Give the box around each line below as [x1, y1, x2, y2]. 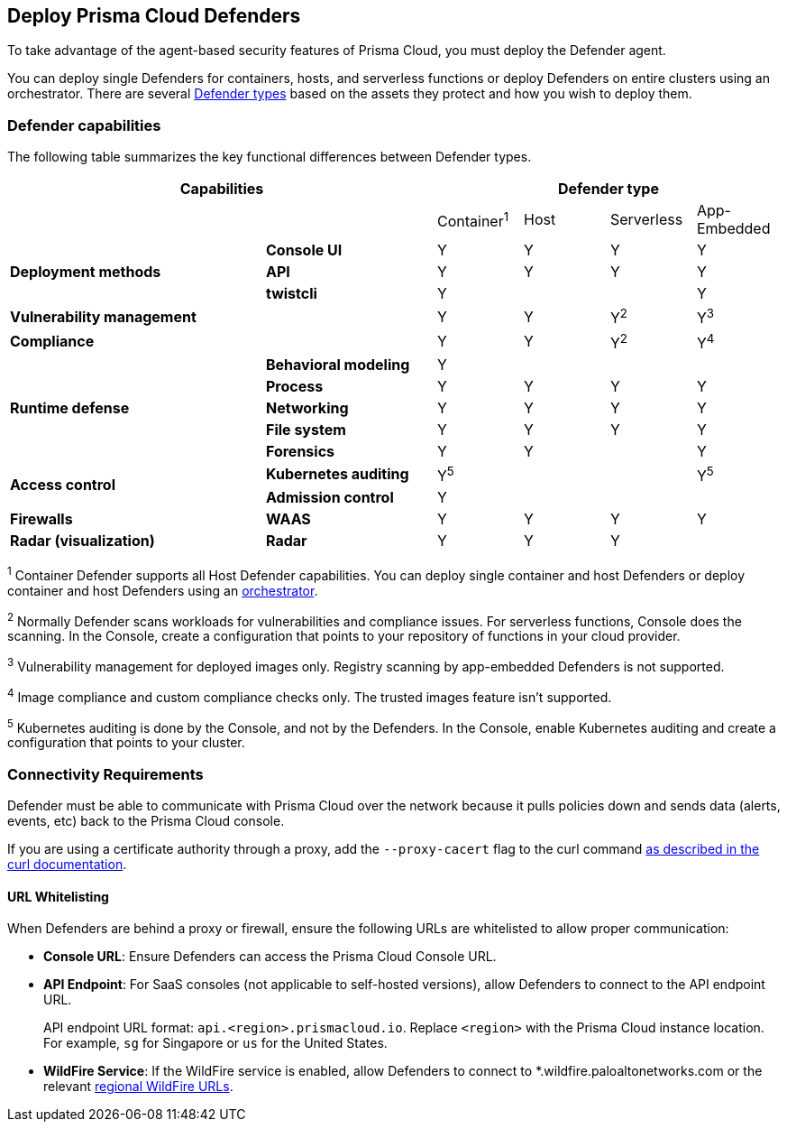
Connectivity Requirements [7, 764, 204, 783]
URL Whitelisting [7, 888, 109, 904]
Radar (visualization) [10, 532, 155, 551]
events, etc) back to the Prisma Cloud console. [7, 813, 285, 829]
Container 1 [437, 208, 509, 230]
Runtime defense [10, 398, 130, 417]
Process [266, 376, 324, 395]
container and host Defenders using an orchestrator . [7, 582, 318, 598]
